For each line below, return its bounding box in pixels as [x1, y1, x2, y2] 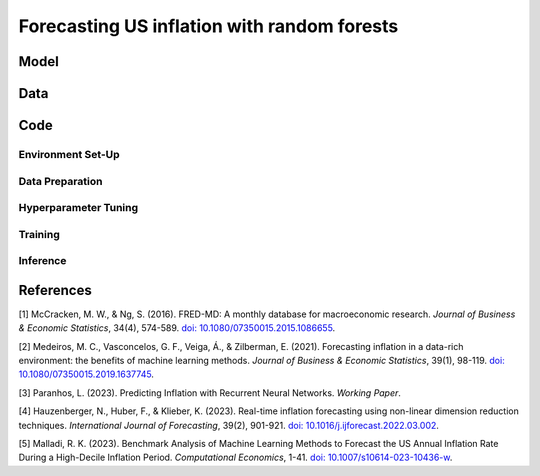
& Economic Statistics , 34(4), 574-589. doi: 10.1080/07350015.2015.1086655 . [18, 322, 336, 334]
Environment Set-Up [18, 147, 120, 161]
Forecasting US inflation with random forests [18, 15, 399, 37]
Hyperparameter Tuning [18, 201, 139, 215]
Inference [18, 254, 67, 268]
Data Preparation [18, 174, 103, 188]
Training [18, 227, 60, 241]
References [18, 281, 92, 299]
